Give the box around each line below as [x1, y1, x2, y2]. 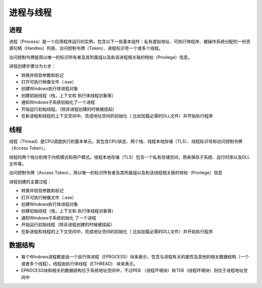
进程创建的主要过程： [9, 179, 52, 185]
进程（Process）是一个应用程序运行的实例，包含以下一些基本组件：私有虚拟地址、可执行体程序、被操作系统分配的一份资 [9, 39, 251, 45]
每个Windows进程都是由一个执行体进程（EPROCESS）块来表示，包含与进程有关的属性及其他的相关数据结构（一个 [21, 254, 249, 260]
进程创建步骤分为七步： [9, 63, 56, 69]
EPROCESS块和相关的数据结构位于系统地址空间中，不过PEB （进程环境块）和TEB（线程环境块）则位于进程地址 [21, 268, 244, 273]
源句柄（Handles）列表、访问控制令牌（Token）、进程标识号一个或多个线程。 [9, 45, 164, 51]
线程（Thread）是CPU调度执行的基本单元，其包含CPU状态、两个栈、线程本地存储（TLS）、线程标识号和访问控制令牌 [9, 138, 243, 144]
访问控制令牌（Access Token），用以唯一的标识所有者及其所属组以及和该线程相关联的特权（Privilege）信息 [9, 170, 223, 176]
